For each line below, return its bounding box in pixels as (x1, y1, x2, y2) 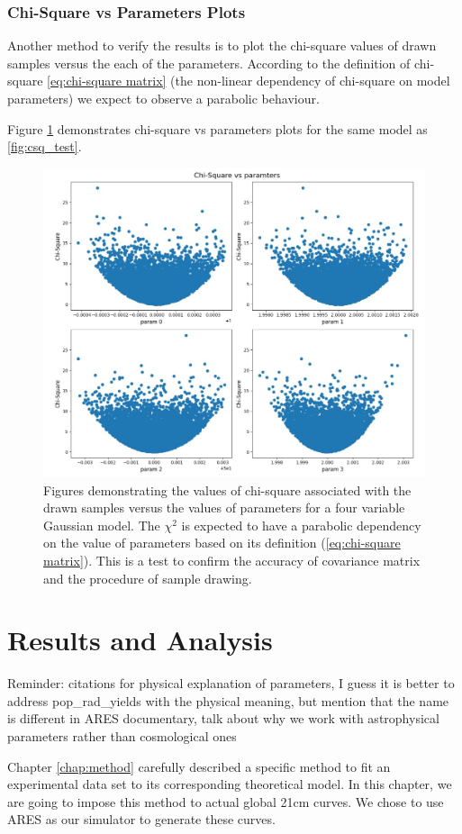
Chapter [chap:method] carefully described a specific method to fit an (7, 757, 391, 775)
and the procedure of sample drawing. (43, 568, 252, 587)
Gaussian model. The (43, 515, 160, 534)
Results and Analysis (7, 621, 273, 658)
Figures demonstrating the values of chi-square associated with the (43, 480, 412, 499)
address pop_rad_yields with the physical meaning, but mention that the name (7, 691, 449, 710)
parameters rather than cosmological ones (7, 727, 237, 746)
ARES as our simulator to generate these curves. (7, 810, 276, 829)
